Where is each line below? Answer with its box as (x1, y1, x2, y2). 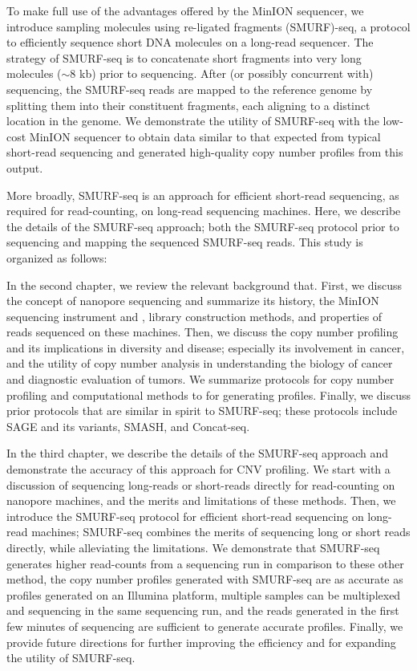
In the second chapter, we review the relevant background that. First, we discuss (6, 276, 403, 293)
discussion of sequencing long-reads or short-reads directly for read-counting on (6, 476, 395, 493)
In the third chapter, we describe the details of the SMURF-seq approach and (6, 445, 388, 462)
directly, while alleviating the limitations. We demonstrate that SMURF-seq (6, 539, 380, 555)
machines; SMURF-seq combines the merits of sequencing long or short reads (31, 523, 411, 540)
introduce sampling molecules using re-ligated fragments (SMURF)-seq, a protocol (6, 18, 411, 35)
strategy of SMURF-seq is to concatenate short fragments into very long (6, 49, 362, 66)
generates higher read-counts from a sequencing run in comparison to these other (6, 555, 404, 571)
